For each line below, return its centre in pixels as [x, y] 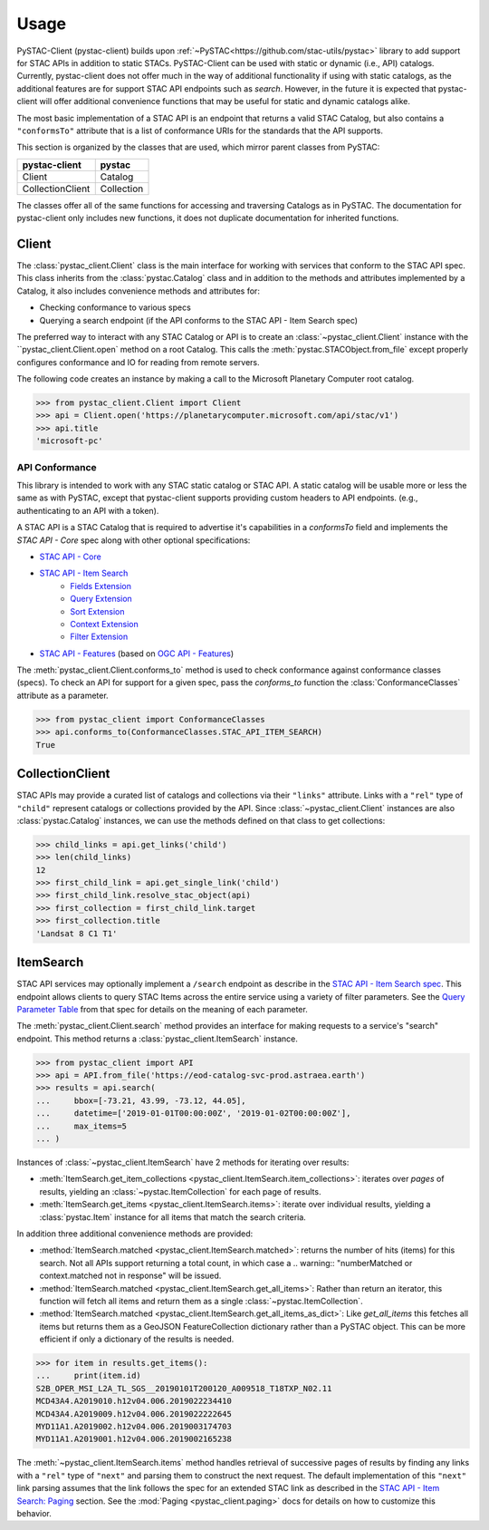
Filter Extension [99, 637]
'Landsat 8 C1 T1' [77, 933]
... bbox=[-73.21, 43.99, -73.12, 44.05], [141, 1100]
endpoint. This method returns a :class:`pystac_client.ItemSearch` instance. [158, 1039]
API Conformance [57, 467]
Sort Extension [98, 611]
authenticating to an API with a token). [88, 510]
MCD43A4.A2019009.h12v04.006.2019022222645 [134, 1414]
